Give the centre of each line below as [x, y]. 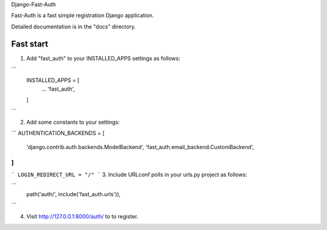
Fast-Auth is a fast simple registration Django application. [83, 16]
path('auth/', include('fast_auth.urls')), [74, 194]
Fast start [30, 44]
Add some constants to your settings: [73, 122]
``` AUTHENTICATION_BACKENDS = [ [58, 133]
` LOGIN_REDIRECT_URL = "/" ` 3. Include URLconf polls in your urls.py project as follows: [129, 174]
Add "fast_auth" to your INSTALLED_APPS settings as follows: [103, 58]
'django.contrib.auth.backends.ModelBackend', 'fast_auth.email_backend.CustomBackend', [140, 147]
